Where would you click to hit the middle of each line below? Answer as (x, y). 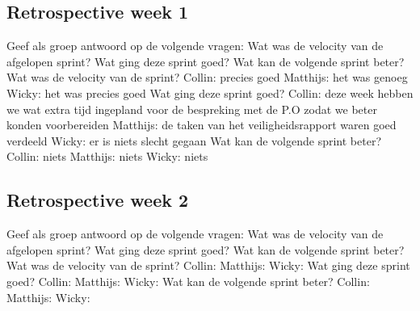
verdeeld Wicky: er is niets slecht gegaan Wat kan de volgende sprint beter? (194, 140)
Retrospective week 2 (98, 200)
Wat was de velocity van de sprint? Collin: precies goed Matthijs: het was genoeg (207, 77)
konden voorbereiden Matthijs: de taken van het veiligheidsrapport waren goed (202, 125)
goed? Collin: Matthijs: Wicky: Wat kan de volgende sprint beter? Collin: (188, 281)
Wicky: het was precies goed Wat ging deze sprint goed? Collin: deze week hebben (210, 92)
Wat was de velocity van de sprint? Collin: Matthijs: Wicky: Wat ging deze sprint (208, 265)
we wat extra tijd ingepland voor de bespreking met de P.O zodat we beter (192, 109)
